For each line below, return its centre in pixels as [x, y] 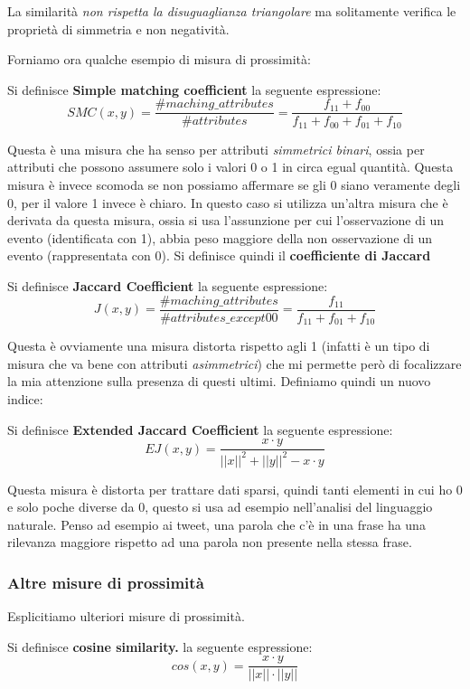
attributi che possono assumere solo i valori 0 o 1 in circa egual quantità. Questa [230, 167]
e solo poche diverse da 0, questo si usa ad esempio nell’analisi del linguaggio [220, 507]
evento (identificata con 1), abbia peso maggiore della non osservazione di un [220, 237]
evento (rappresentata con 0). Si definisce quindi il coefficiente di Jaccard [219, 255]
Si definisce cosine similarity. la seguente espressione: [160, 646]
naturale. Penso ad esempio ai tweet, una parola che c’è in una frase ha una [216, 524]
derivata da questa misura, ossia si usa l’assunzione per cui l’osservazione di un [226, 220]
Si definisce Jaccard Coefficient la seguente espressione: [168, 286]
